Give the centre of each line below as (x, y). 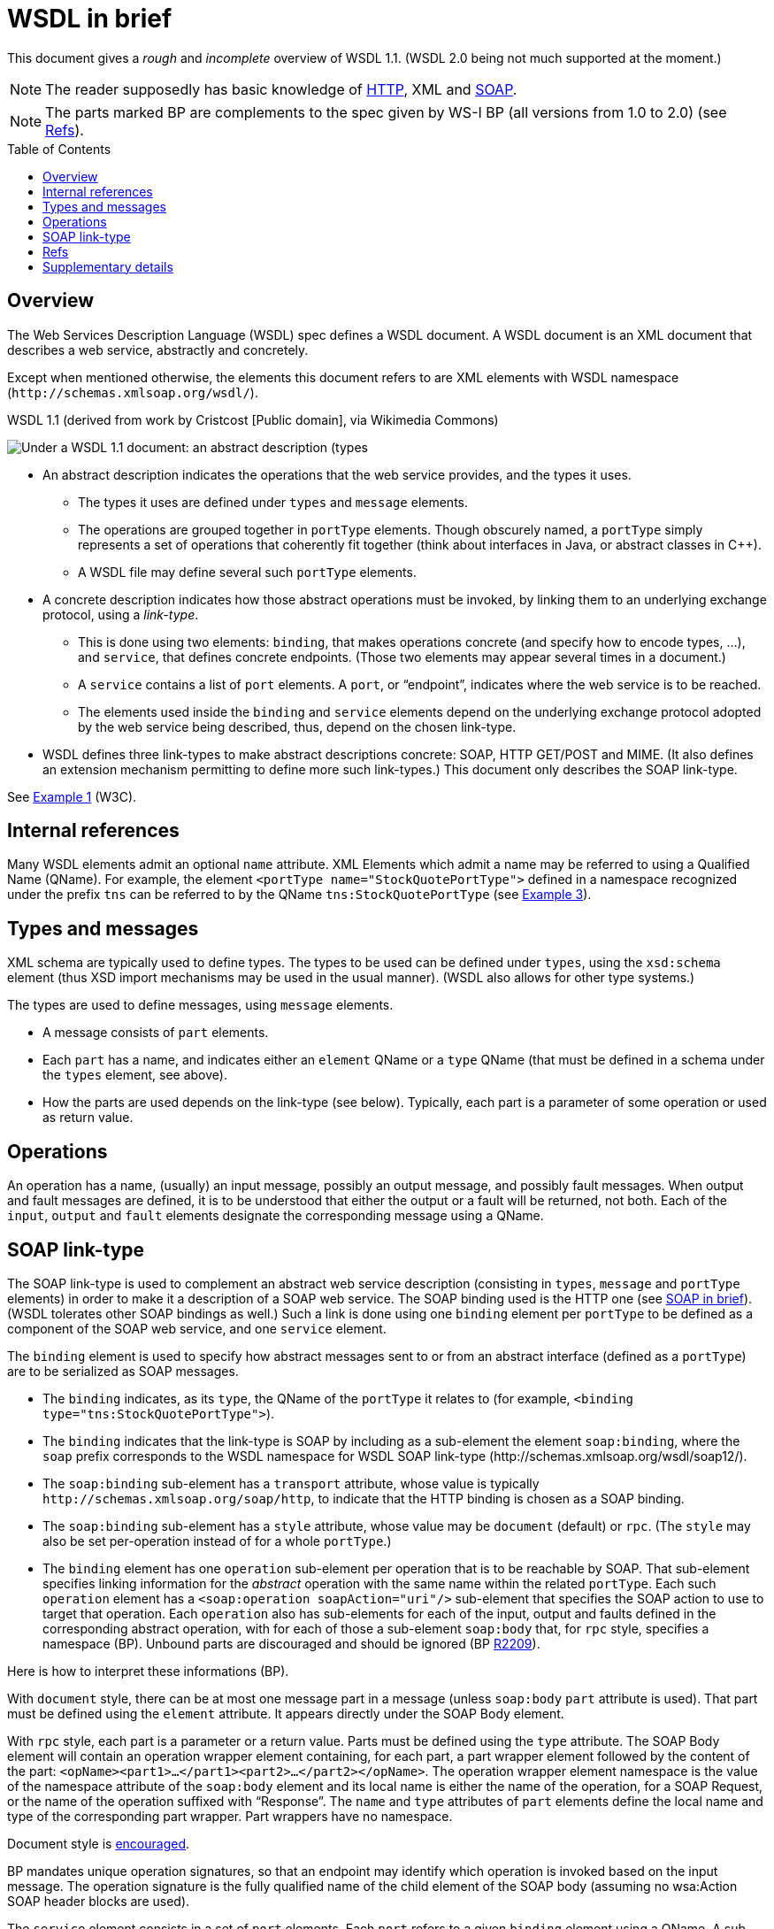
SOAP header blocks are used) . (99, 1901)
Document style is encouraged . (98, 1843)
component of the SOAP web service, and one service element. (197, 1328)
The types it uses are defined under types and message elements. (273, 502)
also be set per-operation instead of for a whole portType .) (217, 1541)
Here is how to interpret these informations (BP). (148, 1671)
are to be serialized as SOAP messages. (123, 1371)
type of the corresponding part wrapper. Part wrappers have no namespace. (230, 1816)
